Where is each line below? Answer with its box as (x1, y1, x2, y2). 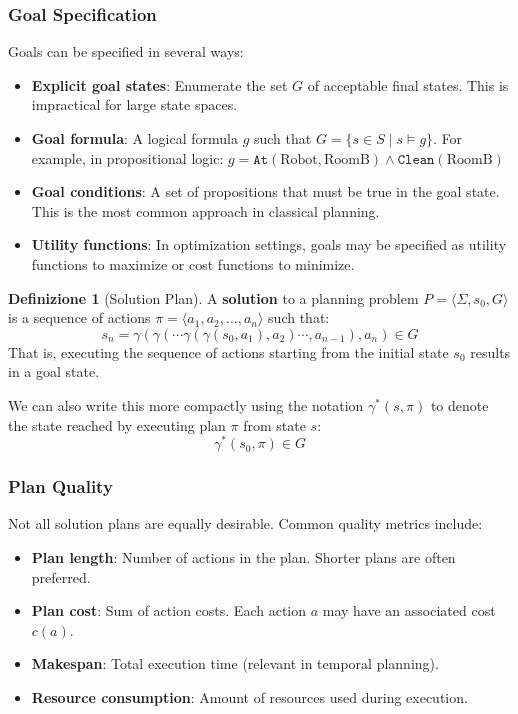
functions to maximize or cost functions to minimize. (31, 253, 355, 274)
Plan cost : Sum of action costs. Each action (31, 600, 306, 621)
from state (243, 414, 306, 435)
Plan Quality (8, 474, 113, 499)
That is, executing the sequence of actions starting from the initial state (8, 341, 449, 362)
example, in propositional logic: (31, 147, 224, 168)
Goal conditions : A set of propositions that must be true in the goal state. (31, 181, 500, 202)
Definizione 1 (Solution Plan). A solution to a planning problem (8, 287, 419, 308)
